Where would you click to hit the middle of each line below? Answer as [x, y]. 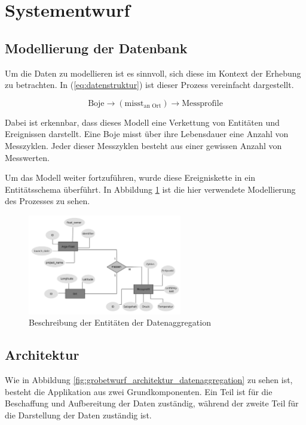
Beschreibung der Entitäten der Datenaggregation [120, 322]
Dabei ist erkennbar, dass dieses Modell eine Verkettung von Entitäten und [142, 122]
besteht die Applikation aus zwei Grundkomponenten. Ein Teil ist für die [139, 391]
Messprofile [202, 103]
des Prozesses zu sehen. [48, 201]
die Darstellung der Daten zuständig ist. [78, 415]
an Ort [152, 106]
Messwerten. [27, 157]
